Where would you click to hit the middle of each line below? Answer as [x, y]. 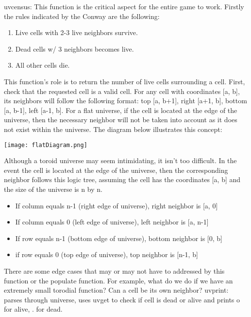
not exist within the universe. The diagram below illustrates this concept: [113, 129]
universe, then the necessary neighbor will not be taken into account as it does [121, 120]
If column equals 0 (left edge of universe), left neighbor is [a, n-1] [112, 222]
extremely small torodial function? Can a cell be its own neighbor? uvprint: [116, 290]
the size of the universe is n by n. [53, 189]
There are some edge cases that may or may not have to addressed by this [114, 270]
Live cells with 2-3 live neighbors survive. [76, 32]
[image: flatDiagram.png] [46, 145]
